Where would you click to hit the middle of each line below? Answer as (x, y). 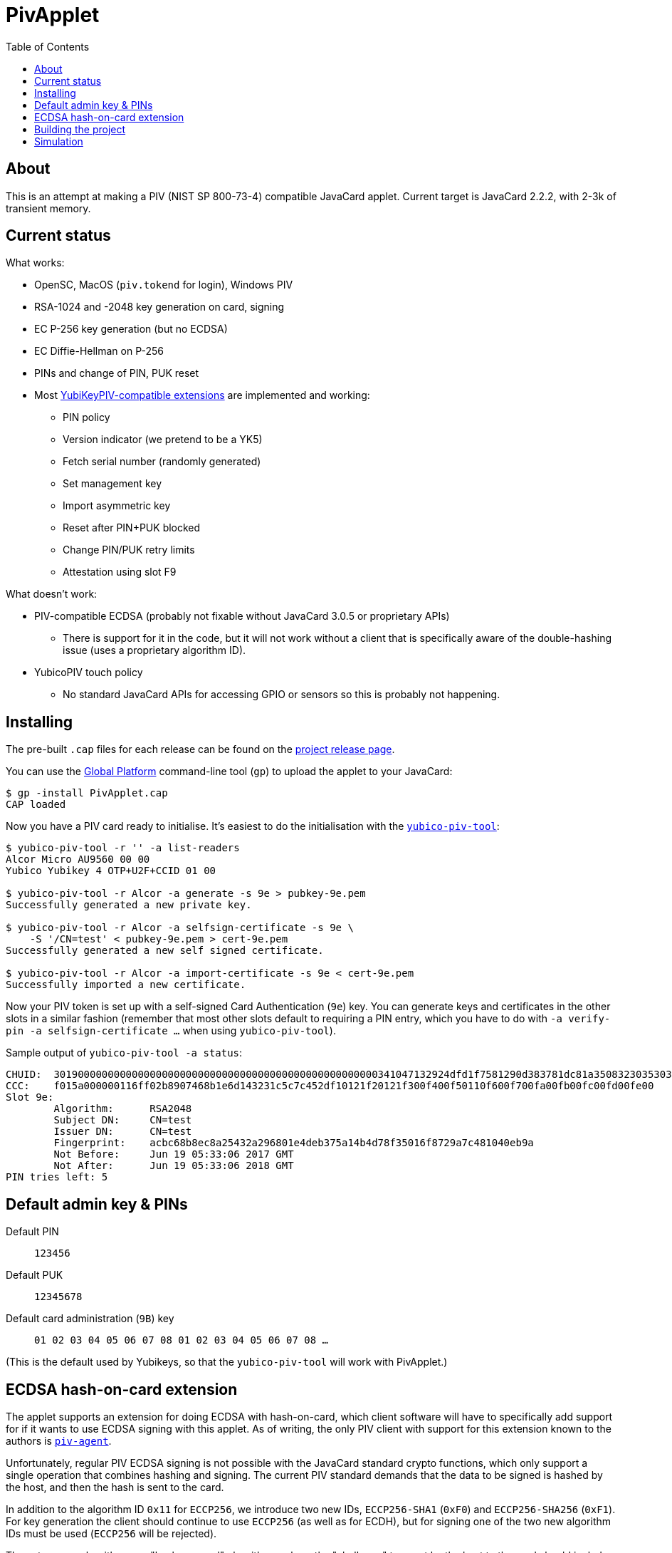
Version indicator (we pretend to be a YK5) (163, 440)
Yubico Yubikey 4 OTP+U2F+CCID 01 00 (111, 871)
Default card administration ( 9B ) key (90, 1319)
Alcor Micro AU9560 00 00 (78, 859)
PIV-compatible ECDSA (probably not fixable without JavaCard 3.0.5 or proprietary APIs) (242, 616)
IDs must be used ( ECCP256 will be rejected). (111, 1533)
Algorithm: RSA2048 (123, 1109)
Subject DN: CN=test (123, 1120)
